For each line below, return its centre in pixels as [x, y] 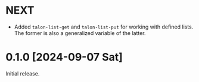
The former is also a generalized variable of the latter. [80, 33]
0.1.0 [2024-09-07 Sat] [64, 57]
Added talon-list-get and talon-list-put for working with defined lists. [104, 27]
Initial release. [23, 73]
